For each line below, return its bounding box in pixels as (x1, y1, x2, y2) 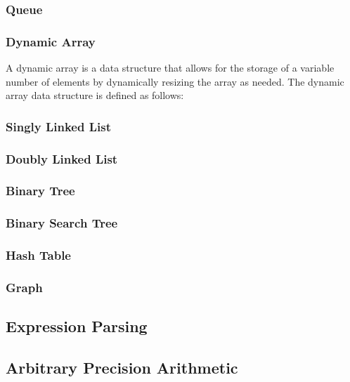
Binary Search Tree (6, 214, 118, 232)
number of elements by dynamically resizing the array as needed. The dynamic (6, 74, 344, 88)
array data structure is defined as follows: (6, 88, 184, 103)
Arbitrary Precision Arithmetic (6, 357, 238, 378)
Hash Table (6, 246, 71, 264)
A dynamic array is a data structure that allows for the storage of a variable (6, 60, 335, 75)
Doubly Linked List (6, 150, 118, 167)
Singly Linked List (6, 117, 111, 135)
